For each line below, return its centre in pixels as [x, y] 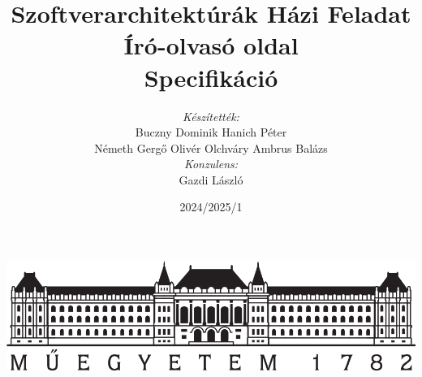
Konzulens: [211, 164]
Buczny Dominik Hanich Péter [211, 132]
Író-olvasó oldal [211, 45]
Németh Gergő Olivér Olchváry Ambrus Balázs [211, 147]
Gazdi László [211, 179]
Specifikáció [211, 77]
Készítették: [211, 116]
